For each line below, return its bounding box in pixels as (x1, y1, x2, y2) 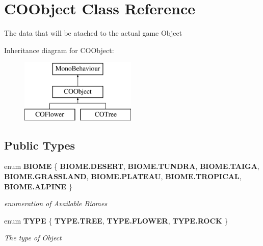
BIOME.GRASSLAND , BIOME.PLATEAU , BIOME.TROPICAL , (4, 171, 242, 182)
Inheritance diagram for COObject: (4, 44, 114, 55)
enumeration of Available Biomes (4, 198, 108, 209)
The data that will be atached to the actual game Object (4, 28, 182, 38)
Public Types (4, 137, 75, 153)
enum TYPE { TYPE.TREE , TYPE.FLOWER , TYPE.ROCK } (4, 215, 228, 226)
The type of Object (4, 232, 62, 243)
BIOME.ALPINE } (4, 181, 72, 191)
